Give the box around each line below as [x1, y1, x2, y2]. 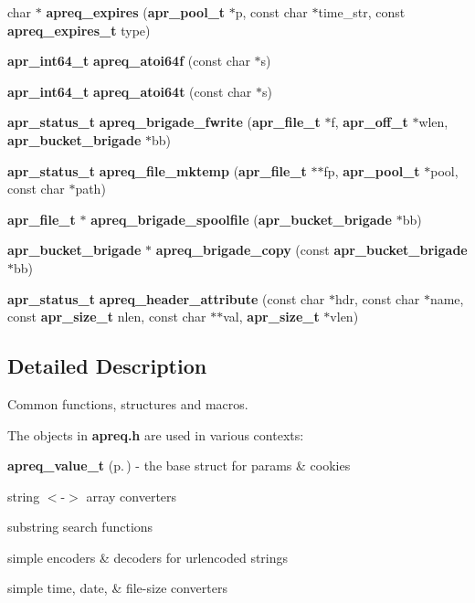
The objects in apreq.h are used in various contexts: [7, 425, 304, 444]
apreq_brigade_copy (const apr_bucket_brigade [155, 240, 468, 259]
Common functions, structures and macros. [7, 394, 248, 413]
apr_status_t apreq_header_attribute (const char [7, 289, 325, 308]
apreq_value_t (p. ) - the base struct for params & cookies [7, 456, 351, 475]
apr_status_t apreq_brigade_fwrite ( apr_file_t [7, 112, 321, 132]
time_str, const [318, 3, 406, 21]
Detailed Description [7, 352, 207, 380]
